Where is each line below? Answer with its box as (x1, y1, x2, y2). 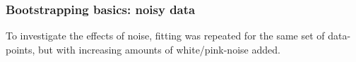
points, (6, 42, 35, 56)
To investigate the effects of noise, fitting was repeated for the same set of (6, 28, 325, 43)
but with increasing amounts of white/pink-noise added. (37, 42, 280, 56)
